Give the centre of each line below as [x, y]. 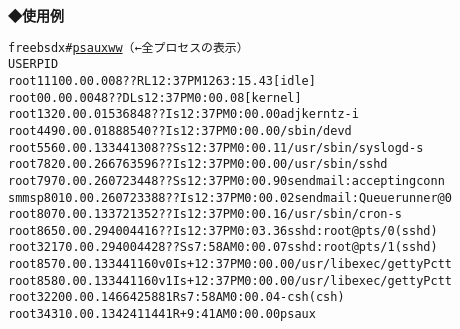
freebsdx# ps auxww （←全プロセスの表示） [128, 47]
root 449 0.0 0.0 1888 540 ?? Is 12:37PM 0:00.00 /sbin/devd [180, 130]
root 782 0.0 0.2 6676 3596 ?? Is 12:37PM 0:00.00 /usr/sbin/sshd [198, 164]
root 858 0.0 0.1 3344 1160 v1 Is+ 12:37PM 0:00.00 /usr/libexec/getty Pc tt [230, 280]
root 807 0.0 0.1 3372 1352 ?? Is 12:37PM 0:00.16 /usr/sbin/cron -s [205, 214]
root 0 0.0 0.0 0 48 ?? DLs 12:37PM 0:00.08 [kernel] [155, 97]
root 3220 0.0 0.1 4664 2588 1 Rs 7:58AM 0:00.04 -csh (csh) [176, 297]
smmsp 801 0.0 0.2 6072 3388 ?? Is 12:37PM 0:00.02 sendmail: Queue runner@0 [230, 197]
